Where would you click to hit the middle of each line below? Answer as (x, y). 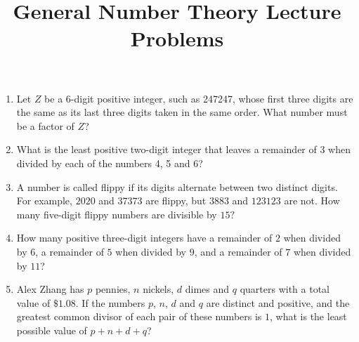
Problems (177, 38)
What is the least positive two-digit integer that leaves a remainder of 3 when (184, 149)
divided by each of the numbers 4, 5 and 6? (110, 163)
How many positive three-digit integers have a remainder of (144, 238)
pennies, (113, 289)
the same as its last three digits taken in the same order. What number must (182, 112)
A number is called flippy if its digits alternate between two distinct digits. (177, 186)
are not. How (312, 200)
